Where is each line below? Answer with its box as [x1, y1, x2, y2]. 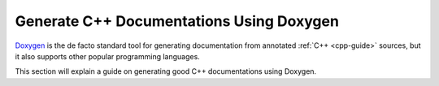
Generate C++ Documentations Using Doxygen [15, 12, 339, 30]
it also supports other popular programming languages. [15, 51, 201, 61]
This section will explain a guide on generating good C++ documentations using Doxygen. [15, 67, 317, 76]
